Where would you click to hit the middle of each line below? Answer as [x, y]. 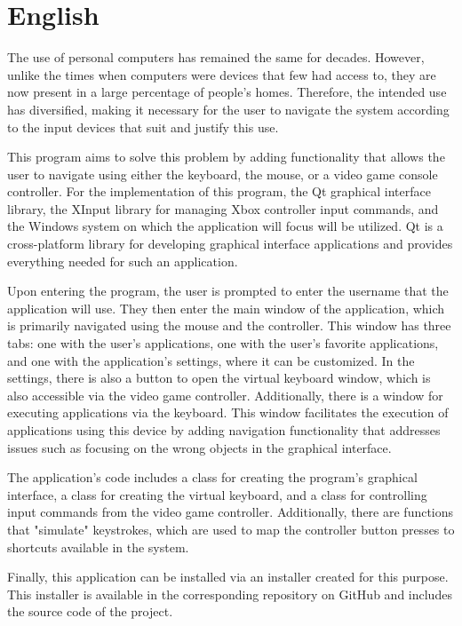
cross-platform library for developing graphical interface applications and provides [230, 244]
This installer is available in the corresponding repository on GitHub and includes [230, 594]
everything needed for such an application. [123, 261]
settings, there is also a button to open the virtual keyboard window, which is [219, 378]
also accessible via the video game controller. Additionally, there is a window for [225, 395]
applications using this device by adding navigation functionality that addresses [224, 430]
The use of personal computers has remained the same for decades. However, [216, 57]
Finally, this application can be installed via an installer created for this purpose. [228, 577]
